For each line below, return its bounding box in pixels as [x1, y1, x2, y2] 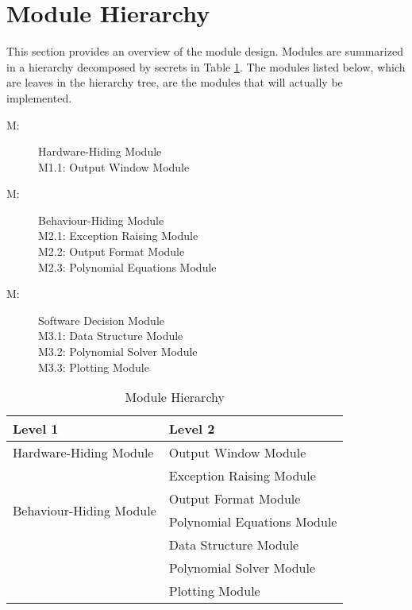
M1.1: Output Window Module [38, 158, 190, 175]
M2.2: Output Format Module [38, 243, 185, 260]
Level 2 [168, 419, 215, 438]
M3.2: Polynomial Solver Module [38, 343, 198, 360]
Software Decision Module [38, 311, 164, 328]
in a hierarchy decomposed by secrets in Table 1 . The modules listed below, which [6, 58, 406, 75]
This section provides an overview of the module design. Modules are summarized [6, 43, 403, 60]
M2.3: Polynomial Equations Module [38, 258, 217, 275]
